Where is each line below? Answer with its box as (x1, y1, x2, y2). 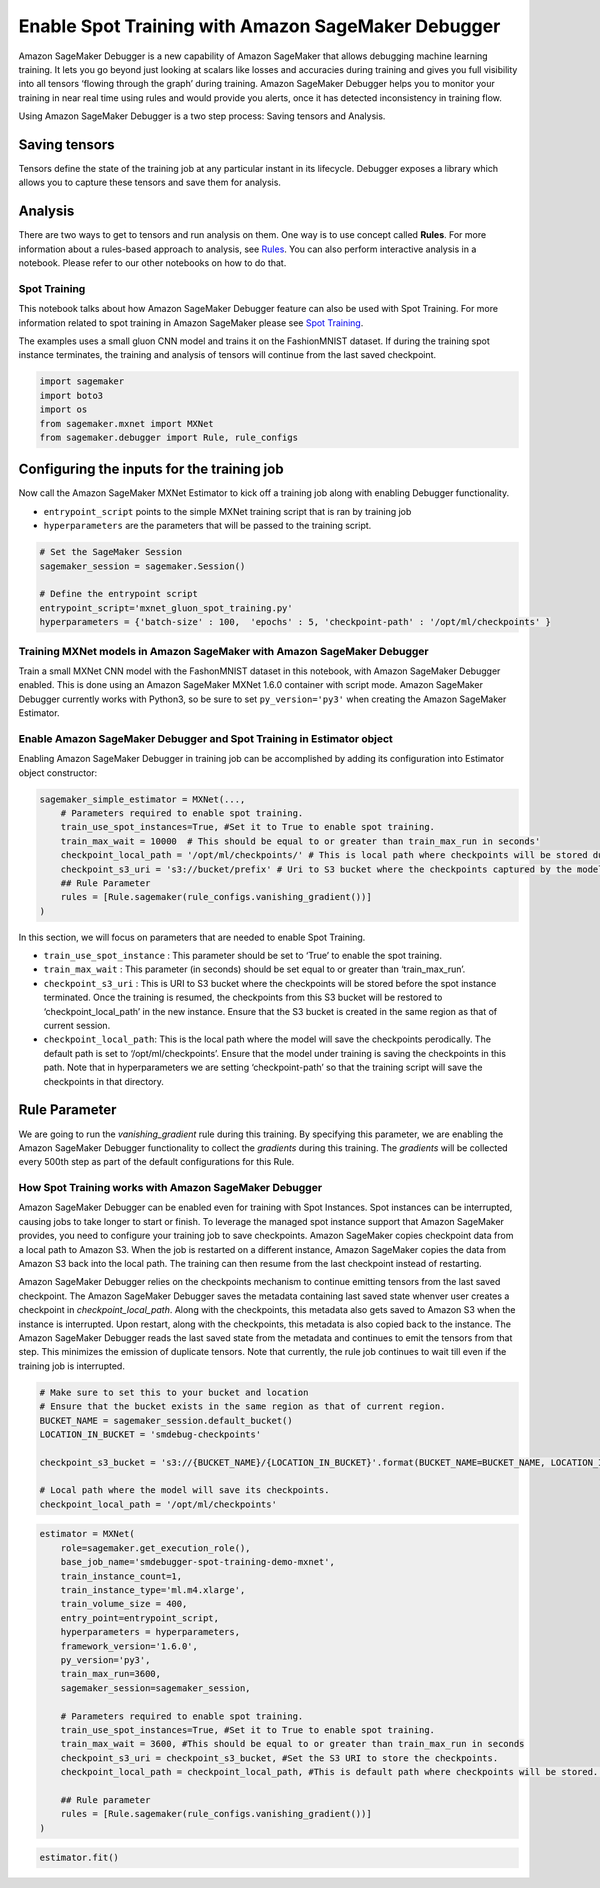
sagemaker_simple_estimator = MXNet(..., (39, 793, 246, 805)
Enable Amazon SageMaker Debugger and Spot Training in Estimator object (18, 731, 394, 745)
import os (39, 404, 88, 415)
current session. (43, 1020, 111, 1032)
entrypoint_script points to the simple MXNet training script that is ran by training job (43, 505, 412, 517)
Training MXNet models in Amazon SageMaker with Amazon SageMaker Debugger (18, 644, 429, 658)
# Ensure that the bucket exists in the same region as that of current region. (39, 1401, 446, 1412)
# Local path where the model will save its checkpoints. (39, 1485, 330, 1496)
